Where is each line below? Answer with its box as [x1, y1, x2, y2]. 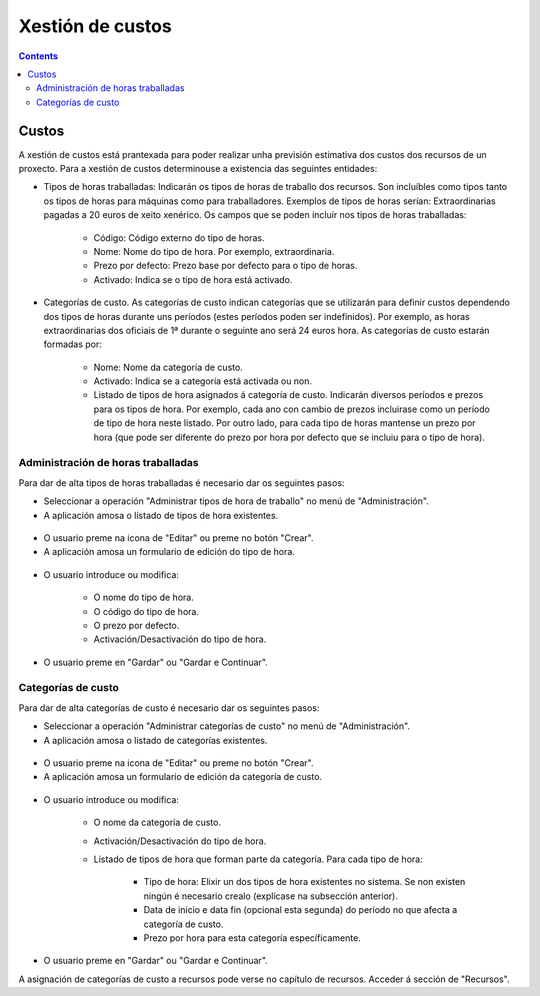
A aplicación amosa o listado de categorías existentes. [43, 734, 268, 746]
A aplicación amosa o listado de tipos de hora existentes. [43, 509, 279, 521]
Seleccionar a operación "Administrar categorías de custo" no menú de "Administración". [43, 720, 410, 732]
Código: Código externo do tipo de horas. [93, 231, 265, 244]
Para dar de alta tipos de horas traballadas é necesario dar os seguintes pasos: [18, 476, 345, 489]
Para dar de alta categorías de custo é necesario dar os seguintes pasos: [18, 701, 320, 714]
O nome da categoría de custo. [93, 816, 222, 829]
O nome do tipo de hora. [93, 591, 194, 604]
